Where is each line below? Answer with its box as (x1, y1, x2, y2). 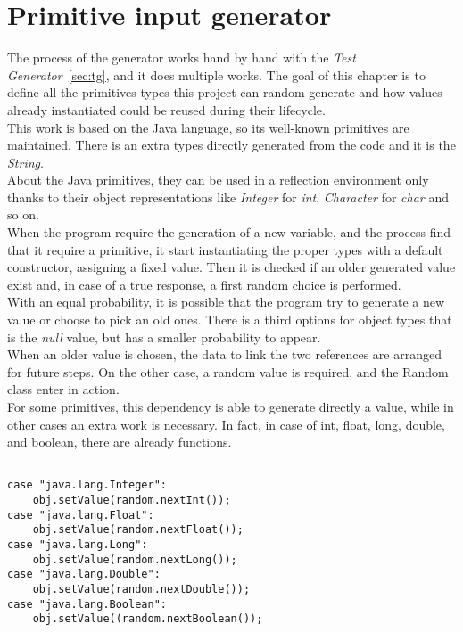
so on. (7, 205, 39, 224)
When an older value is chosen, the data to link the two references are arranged (7, 345, 442, 364)
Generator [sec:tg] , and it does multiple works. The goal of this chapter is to (7, 65, 426, 84)
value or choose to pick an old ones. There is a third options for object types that (7, 310, 452, 329)
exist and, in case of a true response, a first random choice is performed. (7, 275, 401, 293)
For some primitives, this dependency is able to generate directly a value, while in (7, 398, 454, 415)
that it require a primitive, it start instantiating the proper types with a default (7, 240, 443, 259)
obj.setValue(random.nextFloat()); (32, 523, 244, 537)
